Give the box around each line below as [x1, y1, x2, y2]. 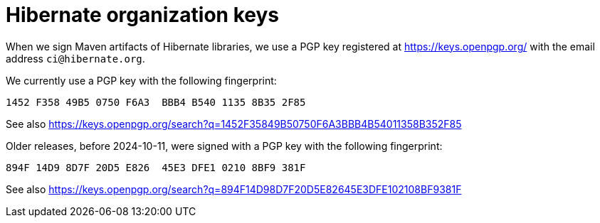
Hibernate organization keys [6, 3, 279, 27]
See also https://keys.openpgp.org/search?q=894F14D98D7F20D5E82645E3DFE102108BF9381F [6, 183, 462, 195]
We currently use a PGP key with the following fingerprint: [6, 74, 277, 87]
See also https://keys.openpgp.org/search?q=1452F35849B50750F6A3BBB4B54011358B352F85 [6, 117, 462, 130]
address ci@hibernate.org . [6, 52, 145, 65]
